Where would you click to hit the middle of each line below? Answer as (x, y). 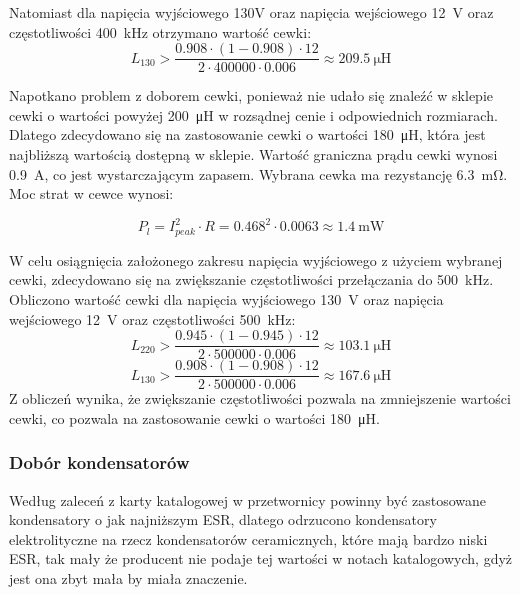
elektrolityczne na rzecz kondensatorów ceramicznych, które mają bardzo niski (248, 538)
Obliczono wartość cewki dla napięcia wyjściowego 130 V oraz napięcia (226, 298)
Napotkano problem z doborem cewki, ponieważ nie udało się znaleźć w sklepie (251, 95)
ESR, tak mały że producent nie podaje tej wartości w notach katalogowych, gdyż (261, 558)
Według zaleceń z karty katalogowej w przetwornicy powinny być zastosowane (248, 499)
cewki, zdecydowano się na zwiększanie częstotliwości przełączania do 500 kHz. (251, 279)
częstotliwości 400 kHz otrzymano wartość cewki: (160, 31)
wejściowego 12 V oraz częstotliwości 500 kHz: (152, 318)
